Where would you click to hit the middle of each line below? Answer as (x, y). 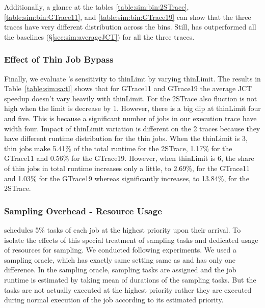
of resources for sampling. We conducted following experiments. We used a (120, 250)
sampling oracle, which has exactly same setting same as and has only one (120, 259)
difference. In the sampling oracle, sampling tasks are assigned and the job (120, 270)
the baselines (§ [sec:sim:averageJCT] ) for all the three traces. (99, 36)
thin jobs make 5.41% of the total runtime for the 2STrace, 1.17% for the (118, 148)
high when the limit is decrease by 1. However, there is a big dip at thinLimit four (132, 108)
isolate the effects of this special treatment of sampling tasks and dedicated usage (131, 240)
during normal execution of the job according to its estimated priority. (114, 300)
